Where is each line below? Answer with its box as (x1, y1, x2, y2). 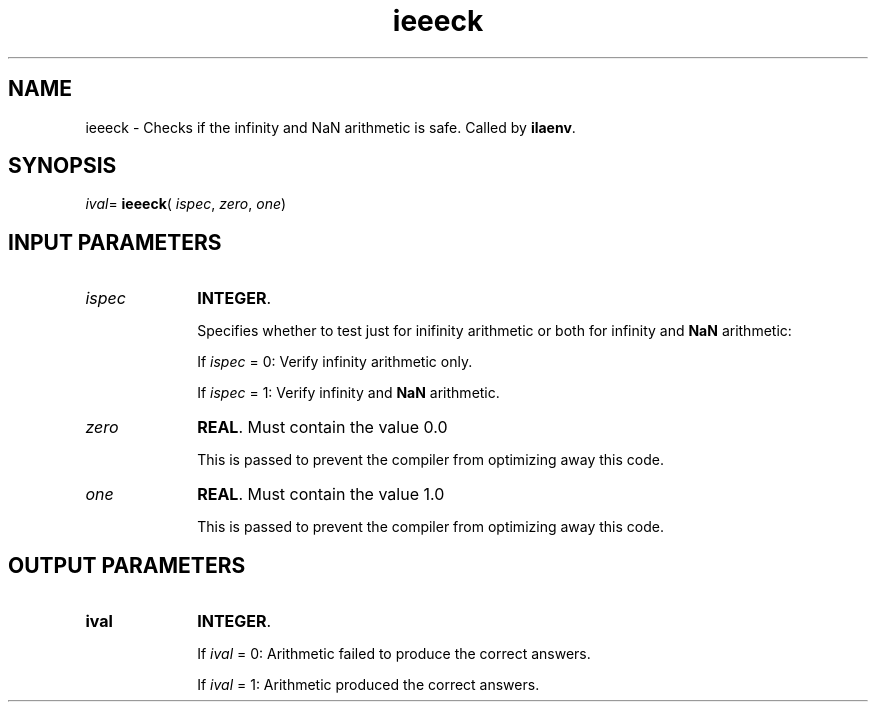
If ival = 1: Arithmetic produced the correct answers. (197, 676, 540, 694)
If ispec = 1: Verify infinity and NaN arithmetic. (197, 384, 500, 402)
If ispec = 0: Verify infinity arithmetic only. (197, 353, 473, 371)
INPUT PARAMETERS (8, 229, 222, 255)
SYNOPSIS (8, 153, 117, 179)
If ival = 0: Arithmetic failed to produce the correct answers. (197, 645, 591, 663)
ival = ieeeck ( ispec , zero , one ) (85, 195, 287, 213)
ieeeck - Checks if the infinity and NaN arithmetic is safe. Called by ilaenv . (85, 118, 576, 136)
